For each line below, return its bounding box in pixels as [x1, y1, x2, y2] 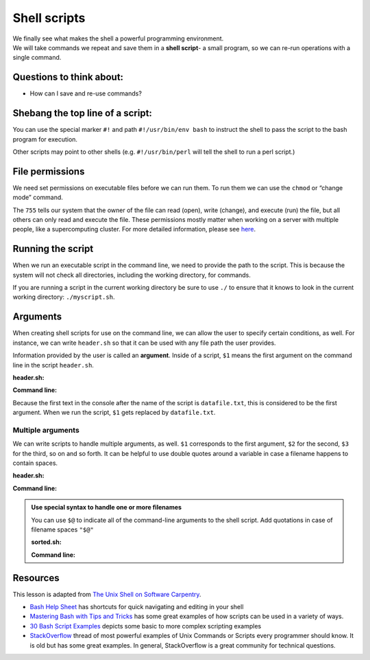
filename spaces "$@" [31, 525, 94, 534]
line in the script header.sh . [12, 361, 94, 369]
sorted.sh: [31, 538, 62, 546]
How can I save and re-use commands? [29, 89, 142, 98]
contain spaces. [12, 459, 58, 467]
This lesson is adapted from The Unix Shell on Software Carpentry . [12, 590, 201, 598]
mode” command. [12, 193, 63, 202]
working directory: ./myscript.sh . [12, 293, 115, 301]
